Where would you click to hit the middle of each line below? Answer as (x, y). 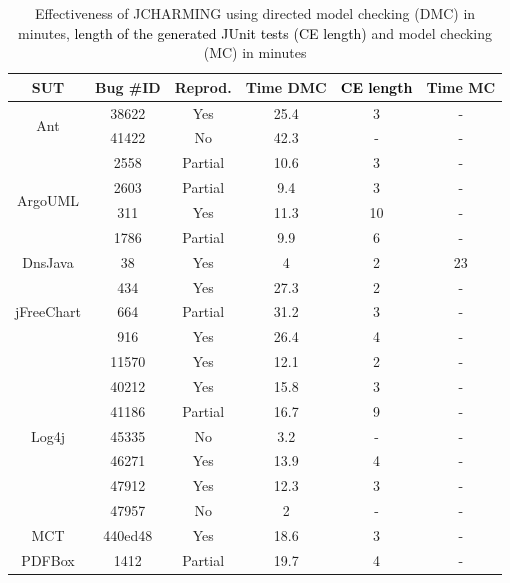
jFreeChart (48, 311)
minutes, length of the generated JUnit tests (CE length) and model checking (255, 32)
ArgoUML (48, 199)
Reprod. (203, 86)
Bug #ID (128, 86)
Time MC (461, 86)
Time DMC (286, 86)
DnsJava (48, 261)
